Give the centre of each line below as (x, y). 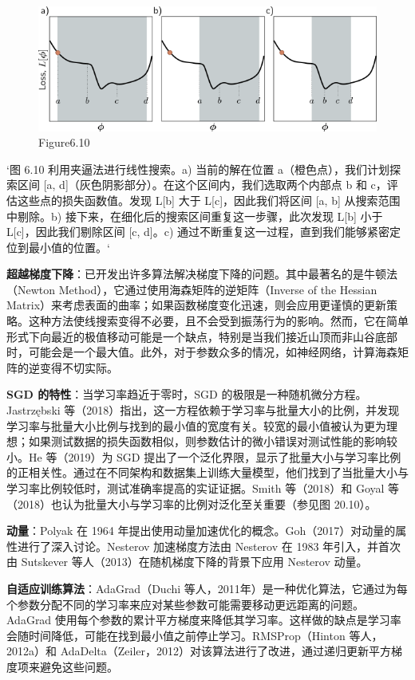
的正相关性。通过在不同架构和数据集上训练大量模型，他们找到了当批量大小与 (207, 472)
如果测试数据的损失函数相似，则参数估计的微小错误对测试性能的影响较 (213, 441)
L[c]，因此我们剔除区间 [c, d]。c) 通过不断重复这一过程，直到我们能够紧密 (198, 232)
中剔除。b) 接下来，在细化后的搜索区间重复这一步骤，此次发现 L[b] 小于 (195, 216)
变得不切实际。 (79, 367)
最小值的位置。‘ (69, 247)
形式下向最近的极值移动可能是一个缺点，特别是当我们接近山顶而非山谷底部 (202, 336)
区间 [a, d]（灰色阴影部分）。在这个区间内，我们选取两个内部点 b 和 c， (202, 185)
